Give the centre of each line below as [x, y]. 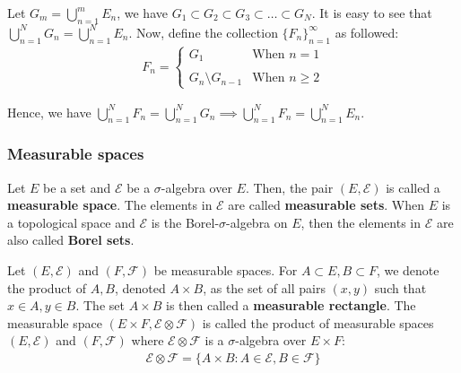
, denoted [140, 287]
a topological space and [71, 222]
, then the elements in [361, 222]
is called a [413, 187]
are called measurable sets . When [326, 205]
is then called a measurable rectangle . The [291, 305]
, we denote [408, 270]
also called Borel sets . [71, 240]
